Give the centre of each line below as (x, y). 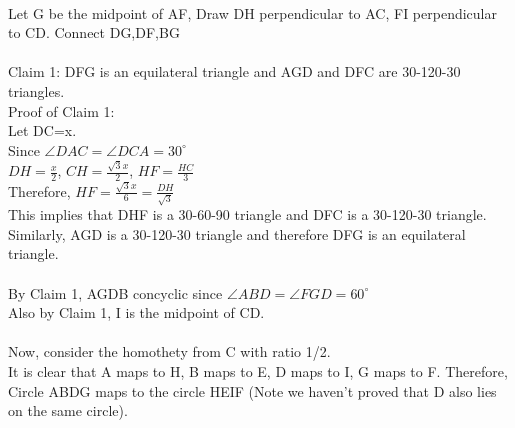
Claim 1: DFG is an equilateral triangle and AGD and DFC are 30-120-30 (234, 71)
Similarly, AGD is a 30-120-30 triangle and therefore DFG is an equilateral (237, 233)
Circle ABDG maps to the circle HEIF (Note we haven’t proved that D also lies (252, 390)
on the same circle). (68, 410)
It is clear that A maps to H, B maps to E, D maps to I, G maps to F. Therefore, (258, 371)
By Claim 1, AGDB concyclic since (115, 292)
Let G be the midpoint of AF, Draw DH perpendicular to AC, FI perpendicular (252, 12)
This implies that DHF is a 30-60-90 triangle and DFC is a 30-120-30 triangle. (247, 214)
